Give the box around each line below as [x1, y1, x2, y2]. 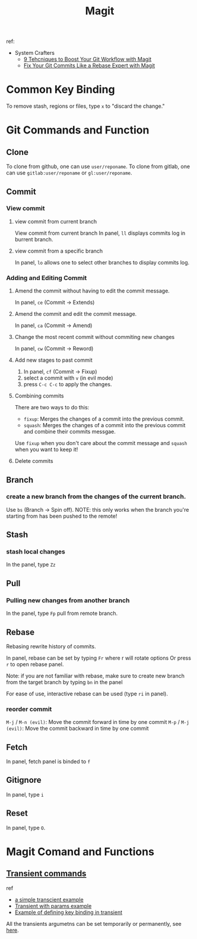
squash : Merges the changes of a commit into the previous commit [23, 422, 186, 429]
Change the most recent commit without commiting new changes [14, 334, 175, 341]
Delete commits [14, 458, 53, 465]
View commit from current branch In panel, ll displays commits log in [14, 229, 186, 237]
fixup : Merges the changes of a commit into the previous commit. [23, 415, 185, 422]
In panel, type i [6, 791, 44, 798]
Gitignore [6, 775, 42, 785]
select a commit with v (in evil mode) [23, 374, 114, 382]
